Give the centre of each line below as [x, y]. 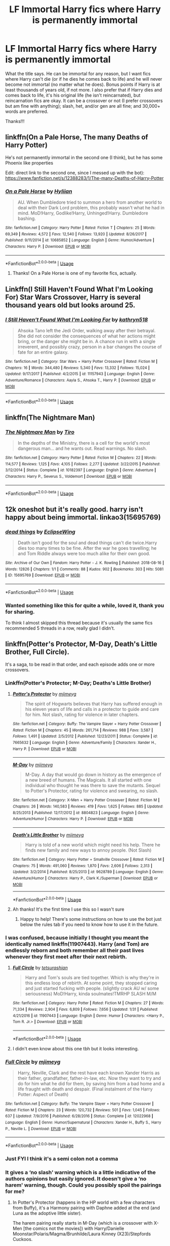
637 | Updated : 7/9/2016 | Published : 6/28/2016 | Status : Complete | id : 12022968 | [79, 1116]
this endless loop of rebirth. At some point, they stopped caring [91, 983]
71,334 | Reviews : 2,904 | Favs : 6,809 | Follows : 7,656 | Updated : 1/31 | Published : [85, 1010]
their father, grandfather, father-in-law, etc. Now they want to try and [89, 1078]
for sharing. [20, 612]
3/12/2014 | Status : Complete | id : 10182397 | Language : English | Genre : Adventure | [81, 470]
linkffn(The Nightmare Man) [50, 417]
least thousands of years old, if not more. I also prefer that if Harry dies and [84, 89]
